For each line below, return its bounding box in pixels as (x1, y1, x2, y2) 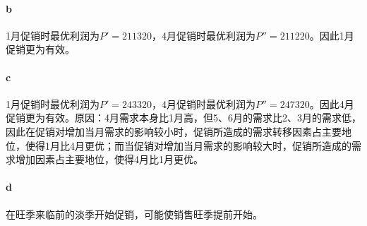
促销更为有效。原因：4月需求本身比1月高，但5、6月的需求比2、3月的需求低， (6, 110, 361, 125)
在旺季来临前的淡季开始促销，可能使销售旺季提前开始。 (6, 206, 263, 221)
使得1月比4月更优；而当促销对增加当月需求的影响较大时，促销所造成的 (25, 138, 351, 153)
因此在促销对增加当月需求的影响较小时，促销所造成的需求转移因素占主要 (6, 124, 342, 138)
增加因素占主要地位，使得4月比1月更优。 (15, 152, 203, 167)
